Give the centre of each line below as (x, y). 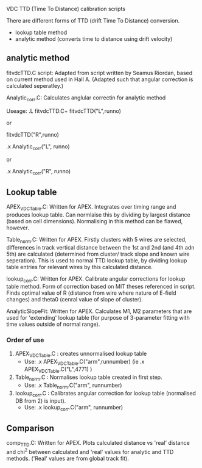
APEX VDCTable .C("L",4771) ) (58, 370)
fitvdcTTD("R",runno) (33, 134)
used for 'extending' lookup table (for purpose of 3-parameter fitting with (98, 318)
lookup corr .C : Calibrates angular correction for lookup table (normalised (106, 394)
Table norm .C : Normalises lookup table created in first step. (89, 378)
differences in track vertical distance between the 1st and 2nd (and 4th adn (100, 247)
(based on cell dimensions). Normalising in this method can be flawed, (95, 221)
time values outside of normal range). (53, 324)
